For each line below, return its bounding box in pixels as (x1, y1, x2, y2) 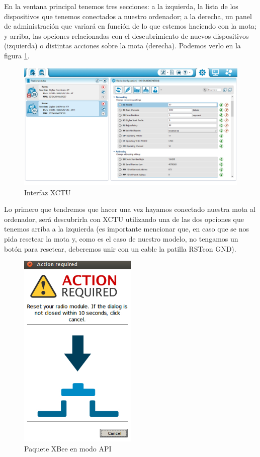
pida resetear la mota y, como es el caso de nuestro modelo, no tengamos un (4, 234, 238, 244)
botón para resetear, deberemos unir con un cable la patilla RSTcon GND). (4, 243, 236, 254)
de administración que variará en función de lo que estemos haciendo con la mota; (4, 21, 256, 31)
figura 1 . (4, 50, 30, 60)
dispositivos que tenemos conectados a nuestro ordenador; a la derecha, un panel (4, 11, 252, 21)
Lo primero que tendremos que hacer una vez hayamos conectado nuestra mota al (4, 204, 255, 214)
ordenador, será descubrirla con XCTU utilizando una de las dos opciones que (4, 213, 244, 224)
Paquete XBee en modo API (24, 443, 112, 453)
